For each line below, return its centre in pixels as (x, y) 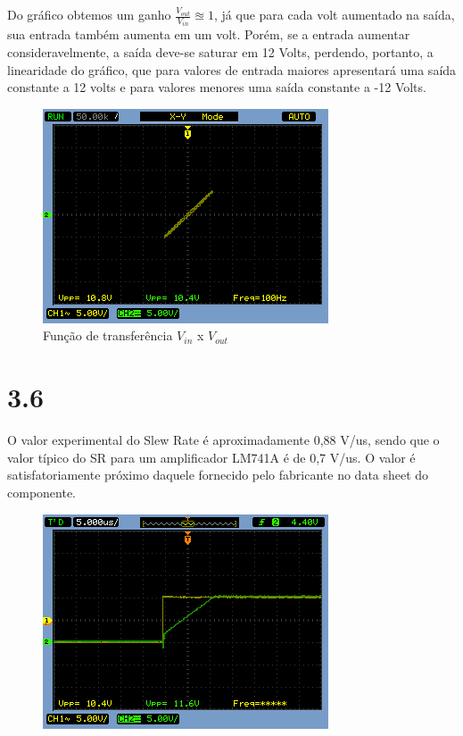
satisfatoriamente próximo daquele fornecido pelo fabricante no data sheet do (218, 475)
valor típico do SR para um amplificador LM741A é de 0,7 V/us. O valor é (211, 457)
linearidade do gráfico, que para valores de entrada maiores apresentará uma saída (232, 69)
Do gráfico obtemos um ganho (89, 14)
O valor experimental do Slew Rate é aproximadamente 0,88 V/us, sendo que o (223, 440)
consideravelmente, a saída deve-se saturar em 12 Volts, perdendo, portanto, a (220, 52)
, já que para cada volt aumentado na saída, (335, 14)
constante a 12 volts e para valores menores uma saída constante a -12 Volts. (217, 87)
